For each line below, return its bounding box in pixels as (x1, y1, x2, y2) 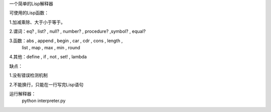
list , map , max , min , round (22, 44, 80, 50)
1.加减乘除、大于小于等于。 (9, 19, 65, 25)
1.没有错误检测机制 (9, 72, 48, 78)
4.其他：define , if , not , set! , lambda (9, 54, 87, 60)
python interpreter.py (22, 98, 66, 104)
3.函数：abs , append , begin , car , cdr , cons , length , (9, 38, 123, 44)
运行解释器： (9, 90, 36, 96)
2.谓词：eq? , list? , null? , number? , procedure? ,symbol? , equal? (9, 28, 146, 35)
